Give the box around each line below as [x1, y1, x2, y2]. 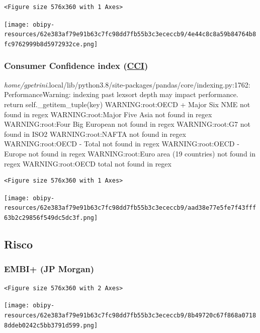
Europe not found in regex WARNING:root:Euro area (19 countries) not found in [4, 148, 256, 158]
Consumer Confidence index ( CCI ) [4, 59, 148, 72]
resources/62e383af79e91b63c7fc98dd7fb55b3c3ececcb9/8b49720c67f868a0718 [4, 311, 256, 319]
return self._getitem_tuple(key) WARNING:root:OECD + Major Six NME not [4, 99, 250, 109]
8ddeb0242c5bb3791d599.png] [4, 321, 98, 329]
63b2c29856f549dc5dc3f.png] [4, 214, 98, 222]
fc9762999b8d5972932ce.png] [4, 40, 98, 48]
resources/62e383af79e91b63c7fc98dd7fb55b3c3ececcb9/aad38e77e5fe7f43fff [4, 204, 256, 212]
